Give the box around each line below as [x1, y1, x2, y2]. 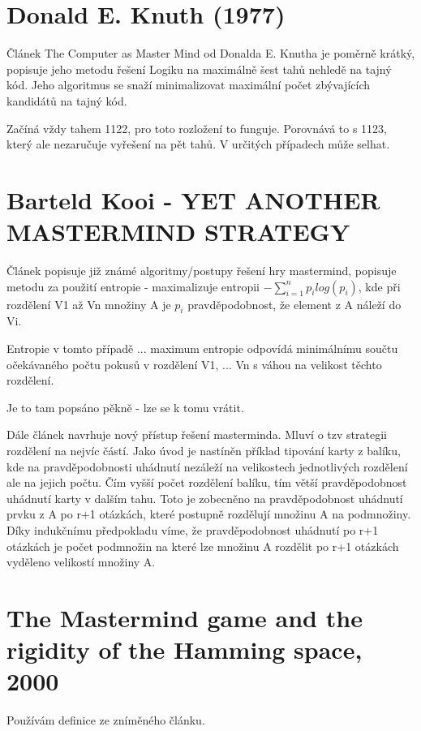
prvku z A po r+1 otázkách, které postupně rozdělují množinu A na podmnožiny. [6, 505, 411, 522]
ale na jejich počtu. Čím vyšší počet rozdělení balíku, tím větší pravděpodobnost [6, 474, 407, 491]
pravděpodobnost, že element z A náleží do [187, 295, 402, 312]
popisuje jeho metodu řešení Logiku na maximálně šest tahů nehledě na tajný [6, 60, 392, 77]
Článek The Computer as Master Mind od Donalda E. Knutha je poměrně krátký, [6, 45, 415, 62]
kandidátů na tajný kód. [6, 92, 127, 109]
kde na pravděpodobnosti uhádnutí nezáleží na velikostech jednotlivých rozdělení [6, 458, 408, 475]
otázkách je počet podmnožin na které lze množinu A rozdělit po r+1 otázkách [6, 537, 399, 554]
